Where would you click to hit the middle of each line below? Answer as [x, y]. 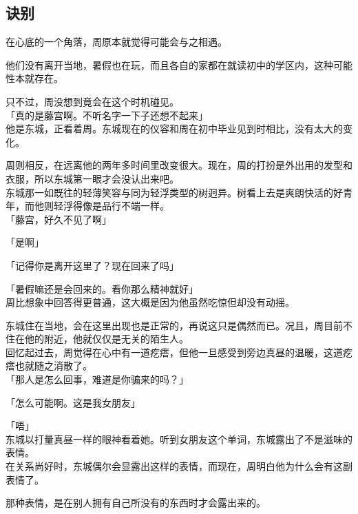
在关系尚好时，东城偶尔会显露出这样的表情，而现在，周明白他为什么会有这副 [179, 466]
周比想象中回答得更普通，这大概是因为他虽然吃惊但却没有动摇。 [150, 302]
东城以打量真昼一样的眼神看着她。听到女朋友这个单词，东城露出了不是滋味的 [179, 439]
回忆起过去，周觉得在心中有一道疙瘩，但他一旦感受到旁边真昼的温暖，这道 [174, 352]
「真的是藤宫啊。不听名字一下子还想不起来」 [107, 115]
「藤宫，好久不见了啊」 [59, 219]
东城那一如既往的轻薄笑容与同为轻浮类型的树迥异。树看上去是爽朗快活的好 [174, 192]
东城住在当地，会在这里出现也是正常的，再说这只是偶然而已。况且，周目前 [174, 325]
